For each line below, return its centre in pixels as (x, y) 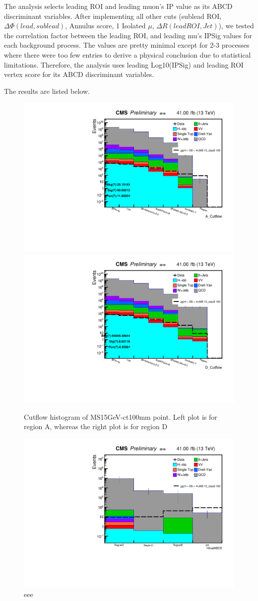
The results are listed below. (47, 91)
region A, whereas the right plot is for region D (96, 426)
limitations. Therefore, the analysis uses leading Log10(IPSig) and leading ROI (124, 64)
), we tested (236, 26)
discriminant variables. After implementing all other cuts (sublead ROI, (113, 16)
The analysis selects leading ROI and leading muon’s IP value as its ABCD (118, 6)
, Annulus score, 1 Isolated (105, 26)
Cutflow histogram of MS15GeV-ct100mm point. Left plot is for (121, 416)
